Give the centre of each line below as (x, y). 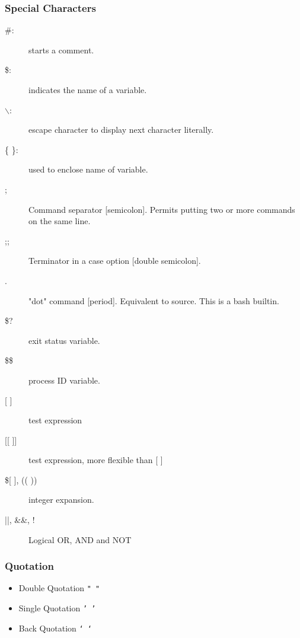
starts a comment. (61, 50)
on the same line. (60, 221)
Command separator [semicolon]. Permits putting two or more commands (162, 209)
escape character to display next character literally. (121, 130)
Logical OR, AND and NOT (80, 539)
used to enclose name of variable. (88, 169)
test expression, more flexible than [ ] (96, 460)
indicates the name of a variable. (88, 90)
